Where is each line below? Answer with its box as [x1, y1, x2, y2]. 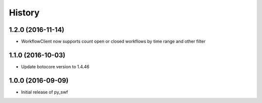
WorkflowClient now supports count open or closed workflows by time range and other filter [21, 39, 206, 44]
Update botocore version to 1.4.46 [21, 63, 90, 70]
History [9, 7, 40, 18]
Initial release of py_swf [21, 89, 68, 95]
